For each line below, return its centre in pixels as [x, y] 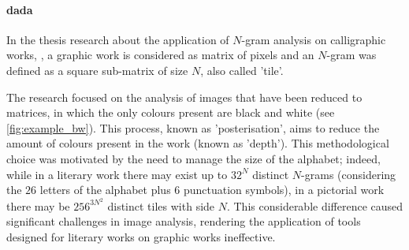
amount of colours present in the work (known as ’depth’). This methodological [198, 143]
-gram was [351, 55]
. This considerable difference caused [315, 205]
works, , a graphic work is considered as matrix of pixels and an [160, 55]
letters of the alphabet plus [105, 190]
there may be [38, 205]
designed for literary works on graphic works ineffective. [141, 236]
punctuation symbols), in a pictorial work [284, 190]
